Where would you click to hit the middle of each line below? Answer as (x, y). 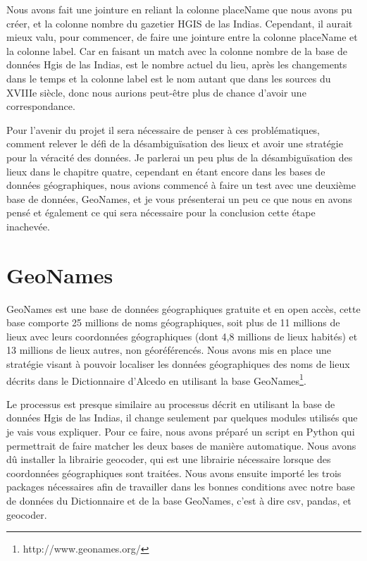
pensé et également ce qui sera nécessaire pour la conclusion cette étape (161, 212)
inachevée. (28, 226)
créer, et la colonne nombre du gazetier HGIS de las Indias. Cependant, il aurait (180, 23)
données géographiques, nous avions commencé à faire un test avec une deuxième (181, 185)
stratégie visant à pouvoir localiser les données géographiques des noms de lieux (178, 364)
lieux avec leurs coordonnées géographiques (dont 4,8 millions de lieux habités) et (182, 336)
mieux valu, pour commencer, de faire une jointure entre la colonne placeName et (182, 37)
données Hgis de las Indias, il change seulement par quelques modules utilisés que (182, 418)
